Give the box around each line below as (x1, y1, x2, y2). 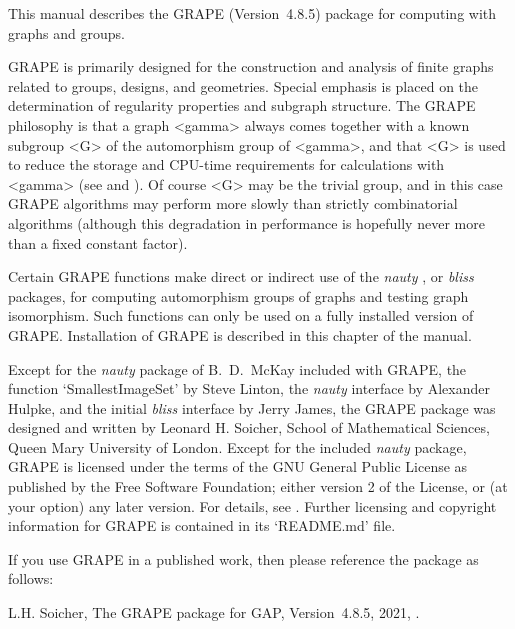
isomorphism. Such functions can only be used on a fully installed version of (8, 305, 474, 326)
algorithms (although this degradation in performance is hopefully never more (8, 212, 485, 233)
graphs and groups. (8, 22, 125, 43)
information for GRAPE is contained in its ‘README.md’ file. (8, 515, 396, 536)
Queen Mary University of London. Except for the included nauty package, (8, 436, 467, 457)
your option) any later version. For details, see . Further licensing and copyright (8, 495, 497, 516)
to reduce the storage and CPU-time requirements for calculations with (8, 154, 445, 175)
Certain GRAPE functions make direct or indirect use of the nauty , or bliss (8, 266, 474, 287)
